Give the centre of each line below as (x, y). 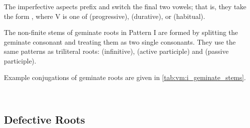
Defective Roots (44, 120)
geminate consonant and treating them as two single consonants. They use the (120, 41)
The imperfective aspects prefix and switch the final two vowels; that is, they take (125, 6)
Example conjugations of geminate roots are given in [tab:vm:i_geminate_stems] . (125, 77)
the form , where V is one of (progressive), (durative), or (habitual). (105, 16)
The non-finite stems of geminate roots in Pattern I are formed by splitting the (121, 32)
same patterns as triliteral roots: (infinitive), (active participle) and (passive (116, 51)
